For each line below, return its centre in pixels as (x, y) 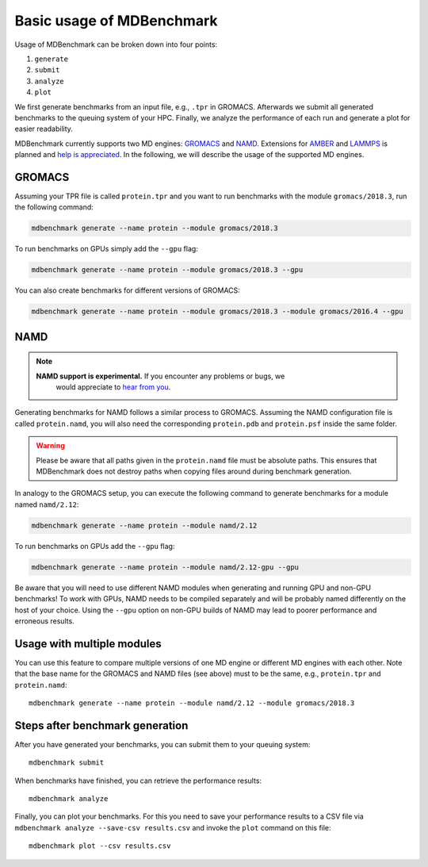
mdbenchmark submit (67, 763)
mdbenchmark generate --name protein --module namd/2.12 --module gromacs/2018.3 (192, 703)
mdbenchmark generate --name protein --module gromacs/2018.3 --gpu (167, 270)
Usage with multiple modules (88, 644)
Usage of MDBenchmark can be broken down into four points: (116, 44)
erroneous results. (44, 621)
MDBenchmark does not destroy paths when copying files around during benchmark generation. (194, 471)
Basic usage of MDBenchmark (116, 21)
